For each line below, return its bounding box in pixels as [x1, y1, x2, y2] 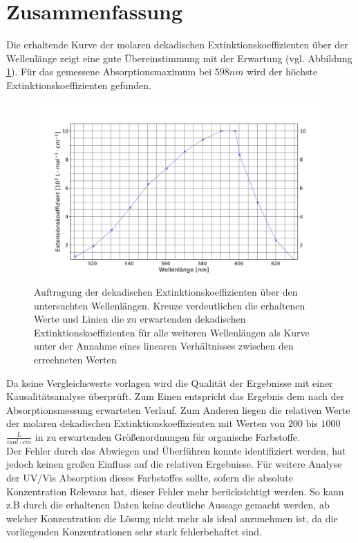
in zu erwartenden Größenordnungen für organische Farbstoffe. [35, 429, 300, 444]
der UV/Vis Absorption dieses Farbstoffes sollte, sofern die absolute [6, 470, 293, 484]
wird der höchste [247, 64, 318, 79]
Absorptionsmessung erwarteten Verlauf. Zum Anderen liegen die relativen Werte [6, 402, 350, 417]
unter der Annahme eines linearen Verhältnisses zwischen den [34, 339, 294, 353]
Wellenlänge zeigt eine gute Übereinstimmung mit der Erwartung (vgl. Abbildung [6, 50, 352, 65]
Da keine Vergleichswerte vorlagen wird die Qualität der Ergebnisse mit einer [6, 375, 333, 390]
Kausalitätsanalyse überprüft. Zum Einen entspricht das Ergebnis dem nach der [6, 389, 345, 403]
